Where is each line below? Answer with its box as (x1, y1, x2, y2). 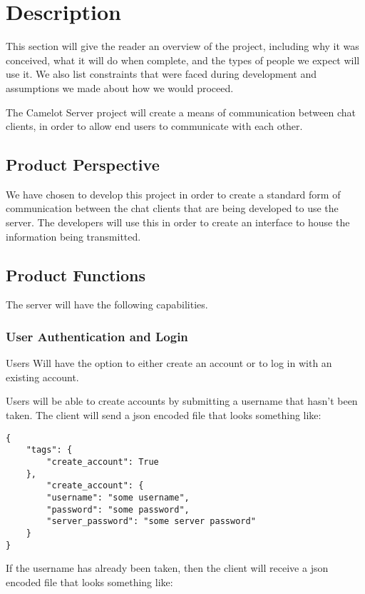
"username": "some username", (46, 492, 190, 503)
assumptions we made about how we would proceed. (6, 80, 234, 95)
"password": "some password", (46, 504, 190, 515)
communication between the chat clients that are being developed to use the (6, 201, 339, 216)
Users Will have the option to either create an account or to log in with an (6, 356, 332, 371)
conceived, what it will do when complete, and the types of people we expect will (6, 52, 360, 67)
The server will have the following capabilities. (6, 297, 208, 312)
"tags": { (26, 445, 73, 455)
